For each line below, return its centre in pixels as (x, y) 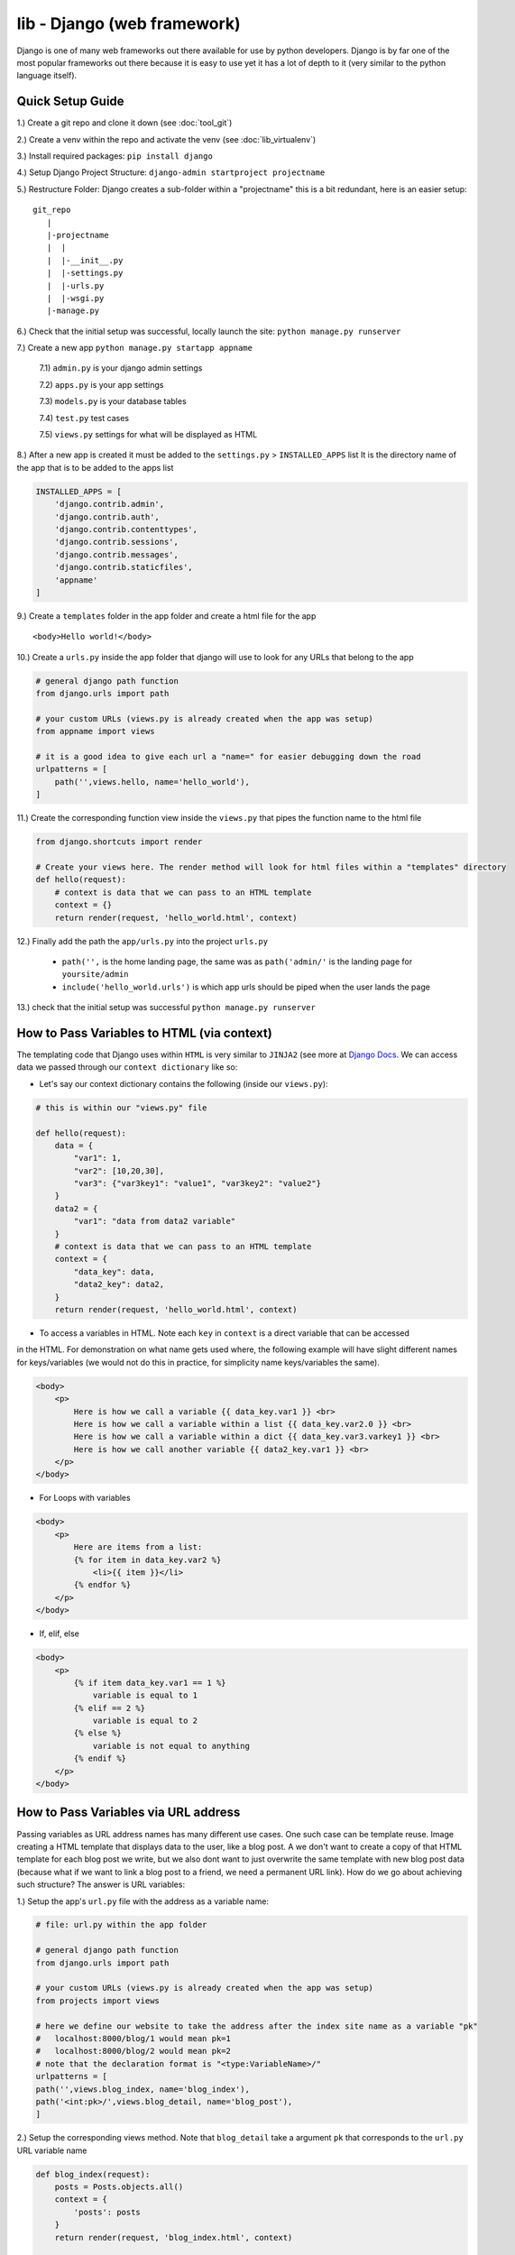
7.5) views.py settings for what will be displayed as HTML (148, 435)
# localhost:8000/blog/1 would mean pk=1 (133, 2039)
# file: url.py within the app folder (121, 1925)
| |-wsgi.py (75, 298)
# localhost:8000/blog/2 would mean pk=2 (133, 2051)
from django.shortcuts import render (119, 842)
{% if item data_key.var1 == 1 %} (150, 1683)
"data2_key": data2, (119, 1284)
